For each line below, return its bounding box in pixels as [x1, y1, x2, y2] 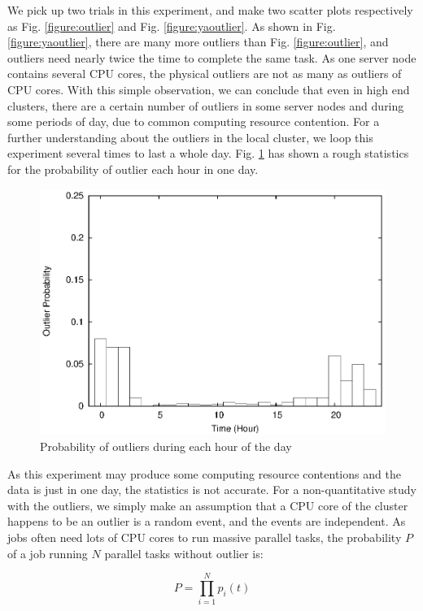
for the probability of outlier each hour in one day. [7, 160, 259, 177]
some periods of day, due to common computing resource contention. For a [7, 113, 380, 130]
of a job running [7, 544, 88, 561]
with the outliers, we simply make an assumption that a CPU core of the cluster [7, 496, 408, 513]
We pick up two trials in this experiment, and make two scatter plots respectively [7, 2, 413, 18]
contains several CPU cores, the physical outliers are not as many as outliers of [7, 65, 402, 82]
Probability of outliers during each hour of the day [40, 438, 292, 455]
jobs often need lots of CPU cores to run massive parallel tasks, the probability [7, 529, 402, 545]
